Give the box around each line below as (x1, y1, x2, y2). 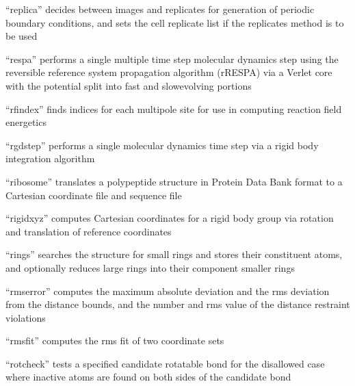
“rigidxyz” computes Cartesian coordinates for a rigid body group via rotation (5, 211, 334, 225)
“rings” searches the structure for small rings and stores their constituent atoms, (5, 247, 343, 261)
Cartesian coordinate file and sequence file (5, 188, 182, 202)
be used (5, 29, 38, 43)
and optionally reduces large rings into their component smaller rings (5, 260, 295, 274)
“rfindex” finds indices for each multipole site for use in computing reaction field (5, 101, 342, 116)
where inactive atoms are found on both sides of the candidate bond (5, 370, 291, 384)
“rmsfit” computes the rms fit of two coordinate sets (5, 333, 224, 348)
